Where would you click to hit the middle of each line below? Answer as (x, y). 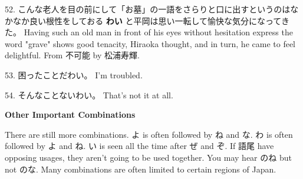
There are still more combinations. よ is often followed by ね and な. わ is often (149, 134)
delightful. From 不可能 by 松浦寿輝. (72, 55)
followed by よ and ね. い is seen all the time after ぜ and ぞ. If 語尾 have (139, 146)
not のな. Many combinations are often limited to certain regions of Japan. (141, 169)
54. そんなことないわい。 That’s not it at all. (89, 95)
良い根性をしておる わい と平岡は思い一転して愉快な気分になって (155, 20)
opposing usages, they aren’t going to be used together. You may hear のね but (148, 157)
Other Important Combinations (70, 115)
